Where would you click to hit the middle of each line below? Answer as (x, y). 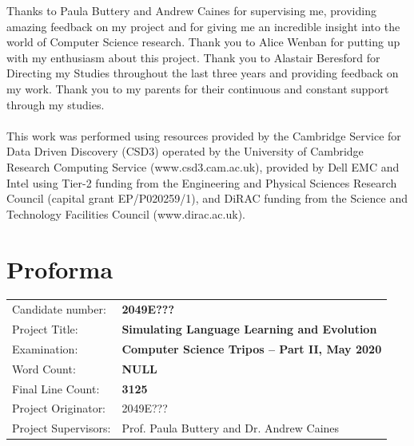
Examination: (45, 348)
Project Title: (45, 329)
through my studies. (56, 104)
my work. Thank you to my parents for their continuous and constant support (198, 88)
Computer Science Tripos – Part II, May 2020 (252, 348)
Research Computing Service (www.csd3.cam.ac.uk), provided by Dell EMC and (203, 166)
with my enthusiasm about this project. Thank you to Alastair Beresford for (193, 57)
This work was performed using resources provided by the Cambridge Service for (204, 135)
